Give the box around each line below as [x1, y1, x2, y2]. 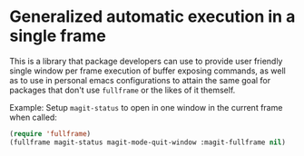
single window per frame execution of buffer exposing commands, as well [9, 65, 286, 76]
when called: [9, 112, 57, 122]
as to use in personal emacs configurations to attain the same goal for [9, 74, 271, 85]
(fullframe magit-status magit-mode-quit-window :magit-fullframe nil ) [9, 138, 286, 147]
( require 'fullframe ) [9, 129, 92, 138]
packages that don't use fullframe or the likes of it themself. [9, 84, 236, 95]
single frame [9, 25, 106, 46]
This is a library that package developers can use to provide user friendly [9, 55, 283, 66]
